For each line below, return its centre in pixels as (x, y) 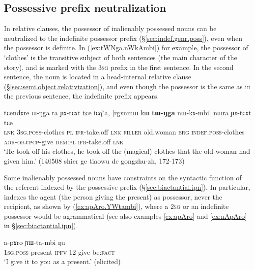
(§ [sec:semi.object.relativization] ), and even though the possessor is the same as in (127, 86)
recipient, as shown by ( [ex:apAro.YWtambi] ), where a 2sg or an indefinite (116, 206)
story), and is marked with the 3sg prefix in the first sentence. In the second (119, 67)
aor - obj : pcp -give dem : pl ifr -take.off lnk (64, 141)
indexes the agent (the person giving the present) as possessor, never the (113, 196)
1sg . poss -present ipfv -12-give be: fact (59, 252)
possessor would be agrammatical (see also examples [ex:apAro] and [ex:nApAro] (126, 216)
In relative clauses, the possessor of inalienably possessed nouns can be (110, 28)
